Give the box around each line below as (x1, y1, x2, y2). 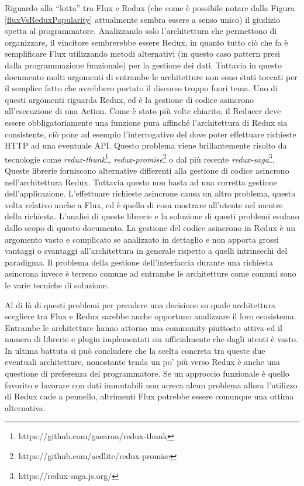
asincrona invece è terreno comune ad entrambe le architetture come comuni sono (5, 267, 296, 280)
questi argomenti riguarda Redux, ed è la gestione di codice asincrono (5, 93, 254, 105)
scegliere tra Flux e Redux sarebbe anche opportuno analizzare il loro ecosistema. (5, 310, 296, 322)
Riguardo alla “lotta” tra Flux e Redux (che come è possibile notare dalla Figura (5, 2, 295, 13)
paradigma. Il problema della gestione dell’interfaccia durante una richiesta (5, 256, 273, 268)
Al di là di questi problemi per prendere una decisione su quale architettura (5, 298, 275, 311)
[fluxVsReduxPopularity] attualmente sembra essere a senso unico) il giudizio (5, 13, 281, 25)
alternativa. (5, 401, 46, 413)
